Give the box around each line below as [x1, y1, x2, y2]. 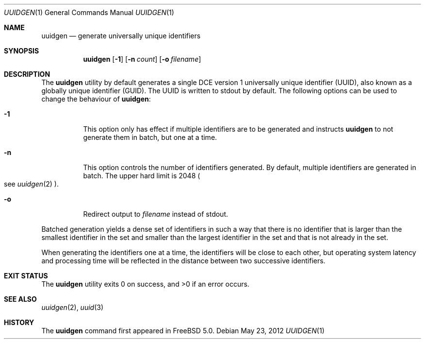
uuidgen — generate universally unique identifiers [41, 32, 201, 40]
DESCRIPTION [4, 70, 50, 78]
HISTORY [4, 318, 34, 326]
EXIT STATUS [4, 272, 48, 280]
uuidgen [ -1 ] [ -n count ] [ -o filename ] [83, 55, 201, 63]
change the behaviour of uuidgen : [41, 95, 151, 103]
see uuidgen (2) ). [4, 180, 59, 188]
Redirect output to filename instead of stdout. [83, 210, 229, 218]
